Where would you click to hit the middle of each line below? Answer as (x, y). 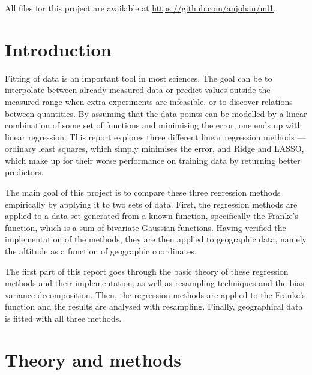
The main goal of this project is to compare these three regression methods (143, 192)
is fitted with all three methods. (63, 318)
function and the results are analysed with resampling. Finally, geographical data (154, 306)
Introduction (58, 49)
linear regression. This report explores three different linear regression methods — (155, 136)
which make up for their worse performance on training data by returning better (153, 160)
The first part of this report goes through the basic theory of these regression (147, 271)
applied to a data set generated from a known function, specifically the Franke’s (152, 216)
